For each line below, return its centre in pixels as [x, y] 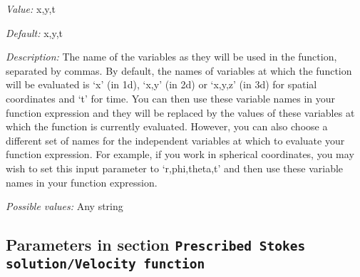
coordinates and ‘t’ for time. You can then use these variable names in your [171, 98]
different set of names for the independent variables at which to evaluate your [175, 140]
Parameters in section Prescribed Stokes [156, 245]
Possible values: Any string [65, 206]
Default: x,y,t [35, 32]
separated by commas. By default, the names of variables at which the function [179, 70]
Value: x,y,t [31, 9]
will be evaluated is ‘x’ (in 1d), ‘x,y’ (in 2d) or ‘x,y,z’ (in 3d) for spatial [161, 84]
